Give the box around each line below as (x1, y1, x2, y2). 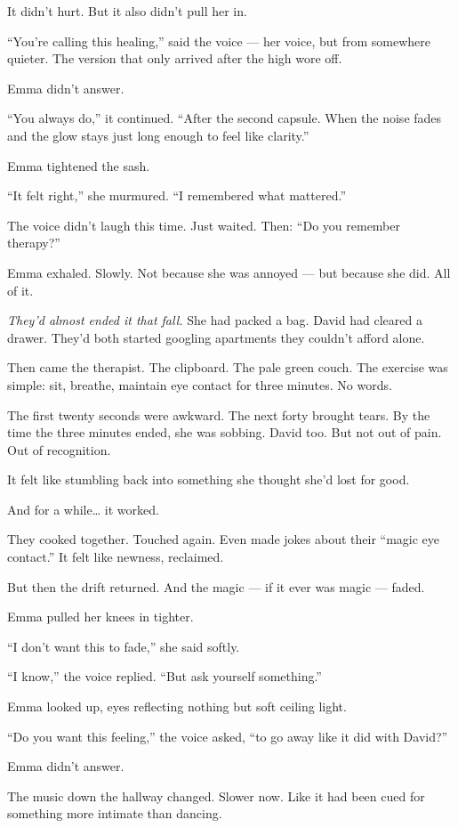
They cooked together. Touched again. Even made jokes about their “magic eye (7, 530, 440, 548)
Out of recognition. (7, 440, 111, 459)
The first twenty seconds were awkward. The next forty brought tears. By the (7, 405, 430, 424)
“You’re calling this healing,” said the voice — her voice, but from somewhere (7, 31, 430, 50)
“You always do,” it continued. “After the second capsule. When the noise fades (7, 109, 442, 127)
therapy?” (7, 233, 60, 252)
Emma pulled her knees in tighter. (7, 607, 194, 626)
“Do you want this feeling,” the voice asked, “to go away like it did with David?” (7, 727, 448, 745)
